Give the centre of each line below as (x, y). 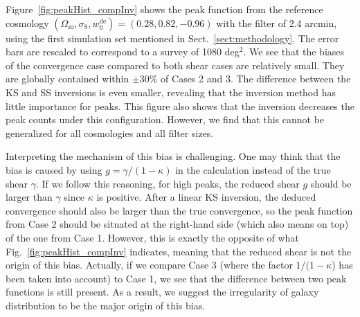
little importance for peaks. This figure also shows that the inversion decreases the (180, 106)
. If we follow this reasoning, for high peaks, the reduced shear (168, 183)
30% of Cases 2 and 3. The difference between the (245, 79)
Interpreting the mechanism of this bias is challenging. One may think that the (173, 156)
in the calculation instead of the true (253, 169)
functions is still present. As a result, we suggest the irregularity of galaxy (162, 292)
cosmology (27, 22)
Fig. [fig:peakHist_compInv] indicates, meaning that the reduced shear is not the (179, 251)
